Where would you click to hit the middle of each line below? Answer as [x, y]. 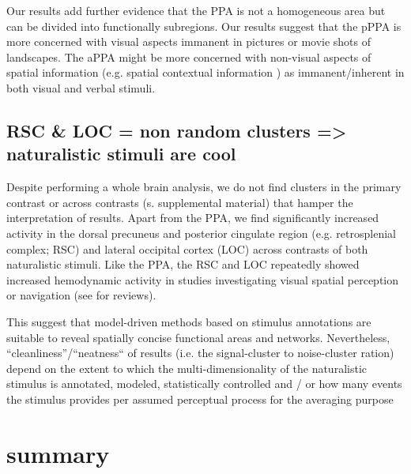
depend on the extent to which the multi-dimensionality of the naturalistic [187, 368]
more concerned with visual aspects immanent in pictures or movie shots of [189, 41]
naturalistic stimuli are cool [121, 154]
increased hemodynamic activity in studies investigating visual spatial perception [203, 279]
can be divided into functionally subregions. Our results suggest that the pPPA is [204, 26]
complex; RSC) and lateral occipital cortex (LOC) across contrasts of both [187, 248]
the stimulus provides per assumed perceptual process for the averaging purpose [200, 399]
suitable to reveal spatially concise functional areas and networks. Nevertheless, [198, 337]
